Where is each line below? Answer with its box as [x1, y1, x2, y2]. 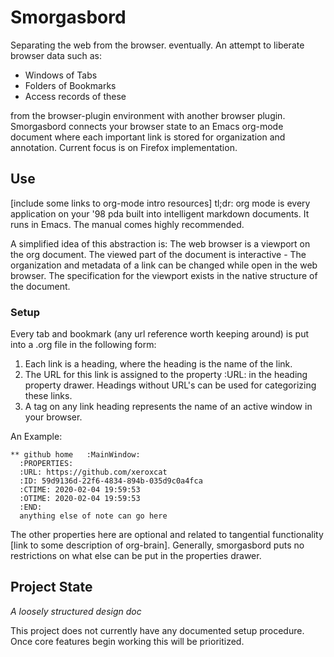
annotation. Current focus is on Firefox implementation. [10, 141, 238, 153]
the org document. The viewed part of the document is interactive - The [10, 248, 307, 260]
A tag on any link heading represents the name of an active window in [24, 401, 313, 413]
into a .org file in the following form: [10, 339, 157, 351]
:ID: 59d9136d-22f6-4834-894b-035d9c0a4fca [19, 476, 203, 486]
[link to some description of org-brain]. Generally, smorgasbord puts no [10, 539, 305, 551]
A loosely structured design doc [10, 605, 142, 617]
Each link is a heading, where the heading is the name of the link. [24, 358, 293, 370]
